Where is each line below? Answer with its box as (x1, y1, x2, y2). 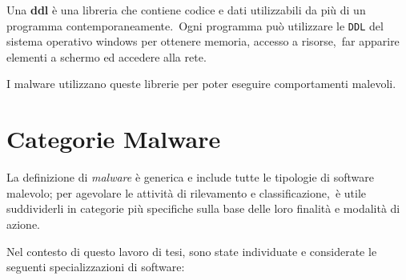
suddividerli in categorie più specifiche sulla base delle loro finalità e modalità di (6, 200, 400, 217)
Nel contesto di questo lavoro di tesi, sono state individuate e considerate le (6, 242, 377, 259)
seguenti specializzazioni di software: (6, 258, 185, 275)
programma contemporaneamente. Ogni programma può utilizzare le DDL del (6, 17, 384, 34)
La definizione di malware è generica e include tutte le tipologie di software (6, 169, 374, 186)
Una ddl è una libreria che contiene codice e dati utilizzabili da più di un (6, 2, 366, 18)
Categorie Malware (6, 122, 221, 155)
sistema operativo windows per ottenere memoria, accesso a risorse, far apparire (6, 33, 400, 50)
